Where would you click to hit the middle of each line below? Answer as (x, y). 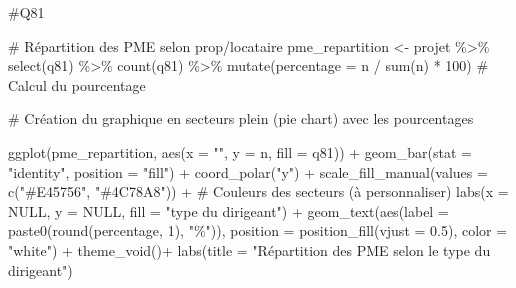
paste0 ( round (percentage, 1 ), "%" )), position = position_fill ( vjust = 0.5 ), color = (258, 230)
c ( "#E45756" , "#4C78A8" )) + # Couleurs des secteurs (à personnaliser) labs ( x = (258, 191)
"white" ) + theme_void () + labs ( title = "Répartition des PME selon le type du (249, 249)
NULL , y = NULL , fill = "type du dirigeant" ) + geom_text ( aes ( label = (228, 210)
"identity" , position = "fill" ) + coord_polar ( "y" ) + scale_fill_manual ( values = (248, 171)
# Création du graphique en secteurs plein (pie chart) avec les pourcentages (241, 118)
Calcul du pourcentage (77, 84)
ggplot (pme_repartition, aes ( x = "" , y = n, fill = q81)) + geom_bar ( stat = (240, 151)
